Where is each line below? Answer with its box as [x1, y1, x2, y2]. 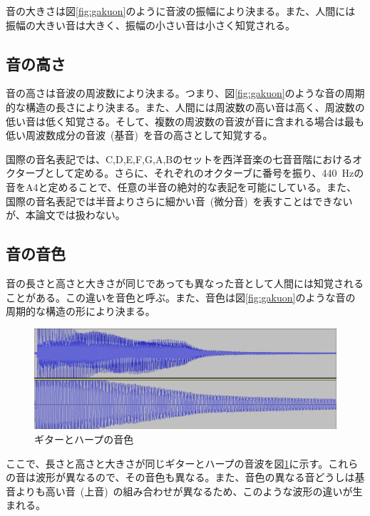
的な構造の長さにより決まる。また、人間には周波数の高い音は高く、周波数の [6, 99, 365, 114]
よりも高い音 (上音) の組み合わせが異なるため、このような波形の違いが [15, 483, 353, 498]
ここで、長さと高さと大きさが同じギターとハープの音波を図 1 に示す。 [6, 455, 329, 470]
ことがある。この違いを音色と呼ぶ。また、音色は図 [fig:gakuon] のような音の [6, 289, 356, 304]
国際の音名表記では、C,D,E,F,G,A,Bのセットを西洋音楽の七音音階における [6, 151, 353, 166]
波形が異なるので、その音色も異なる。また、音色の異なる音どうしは [35, 470, 355, 485]
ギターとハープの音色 [34, 432, 134, 447]
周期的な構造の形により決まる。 [6, 304, 155, 319]
